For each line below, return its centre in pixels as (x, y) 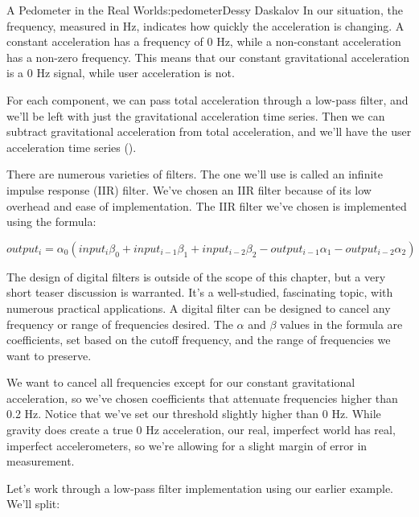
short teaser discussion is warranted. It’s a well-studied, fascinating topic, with (200, 292)
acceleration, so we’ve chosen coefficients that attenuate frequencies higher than (202, 398)
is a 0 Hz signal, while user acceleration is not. (121, 73)
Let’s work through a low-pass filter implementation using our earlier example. (200, 488)
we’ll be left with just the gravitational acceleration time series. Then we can (196, 115)
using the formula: (51, 222)
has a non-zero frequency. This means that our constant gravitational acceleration (208, 57)
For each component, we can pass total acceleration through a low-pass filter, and (207, 99)
